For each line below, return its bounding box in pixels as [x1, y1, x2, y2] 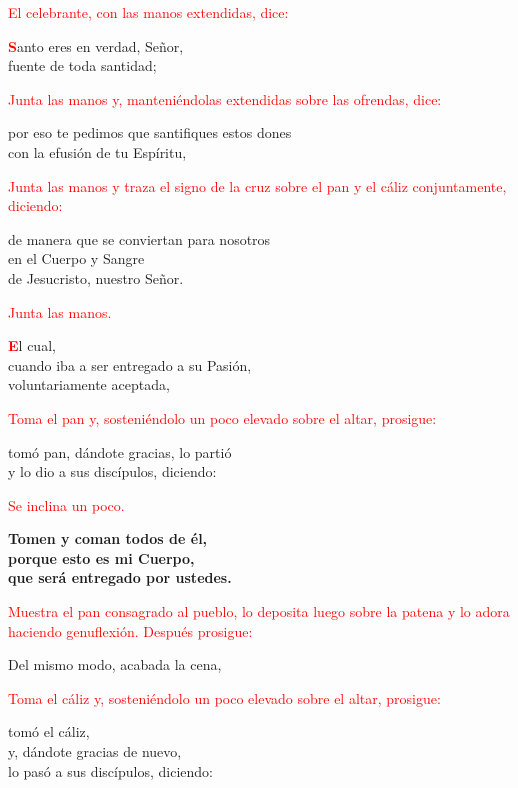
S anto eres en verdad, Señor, [8, 35, 184, 56]
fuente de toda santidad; [8, 55, 157, 76]
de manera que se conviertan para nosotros [8, 228, 271, 249]
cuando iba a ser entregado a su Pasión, [8, 354, 252, 375]
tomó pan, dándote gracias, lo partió [8, 441, 232, 462]
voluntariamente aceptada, [8, 374, 170, 395]
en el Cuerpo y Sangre [8, 248, 145, 269]
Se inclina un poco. [8, 494, 125, 515]
